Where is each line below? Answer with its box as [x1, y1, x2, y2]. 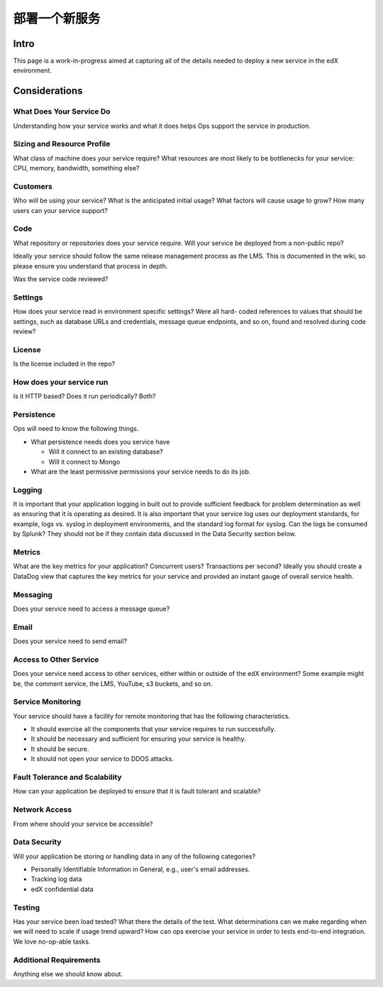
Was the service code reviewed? [13, 274, 109, 283]
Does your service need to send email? [13, 637, 128, 645]
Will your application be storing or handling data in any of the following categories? [13, 852, 255, 861]
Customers [13, 181, 52, 191]
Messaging [13, 589, 53, 599]
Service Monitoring [13, 697, 82, 707]
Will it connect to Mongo [48, 457, 121, 466]
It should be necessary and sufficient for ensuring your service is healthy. [30, 735, 246, 743]
